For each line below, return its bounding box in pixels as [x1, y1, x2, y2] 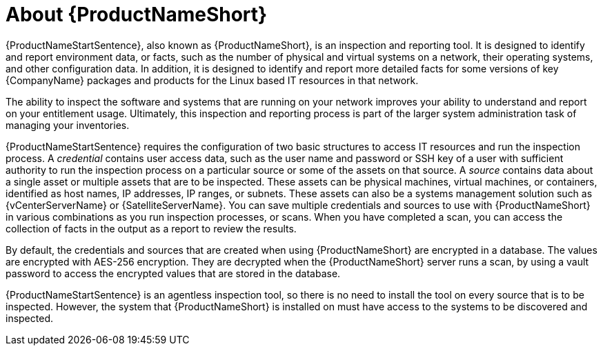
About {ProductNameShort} [6, 3, 268, 26]
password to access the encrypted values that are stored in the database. [6, 267, 341, 279]
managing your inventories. [6, 119, 130, 131]
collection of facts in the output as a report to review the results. [6, 222, 297, 234]
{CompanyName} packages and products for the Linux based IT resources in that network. [6, 74, 419, 86]
